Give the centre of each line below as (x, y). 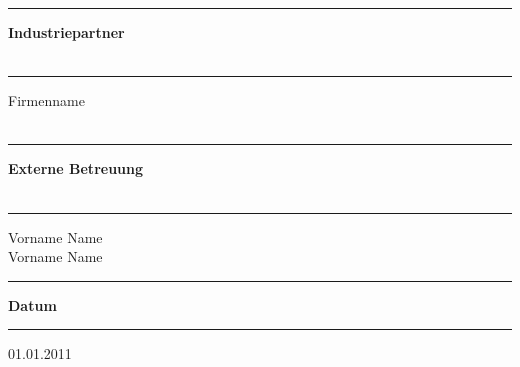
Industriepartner (66, 32)
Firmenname (46, 100)
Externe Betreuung (76, 168)
